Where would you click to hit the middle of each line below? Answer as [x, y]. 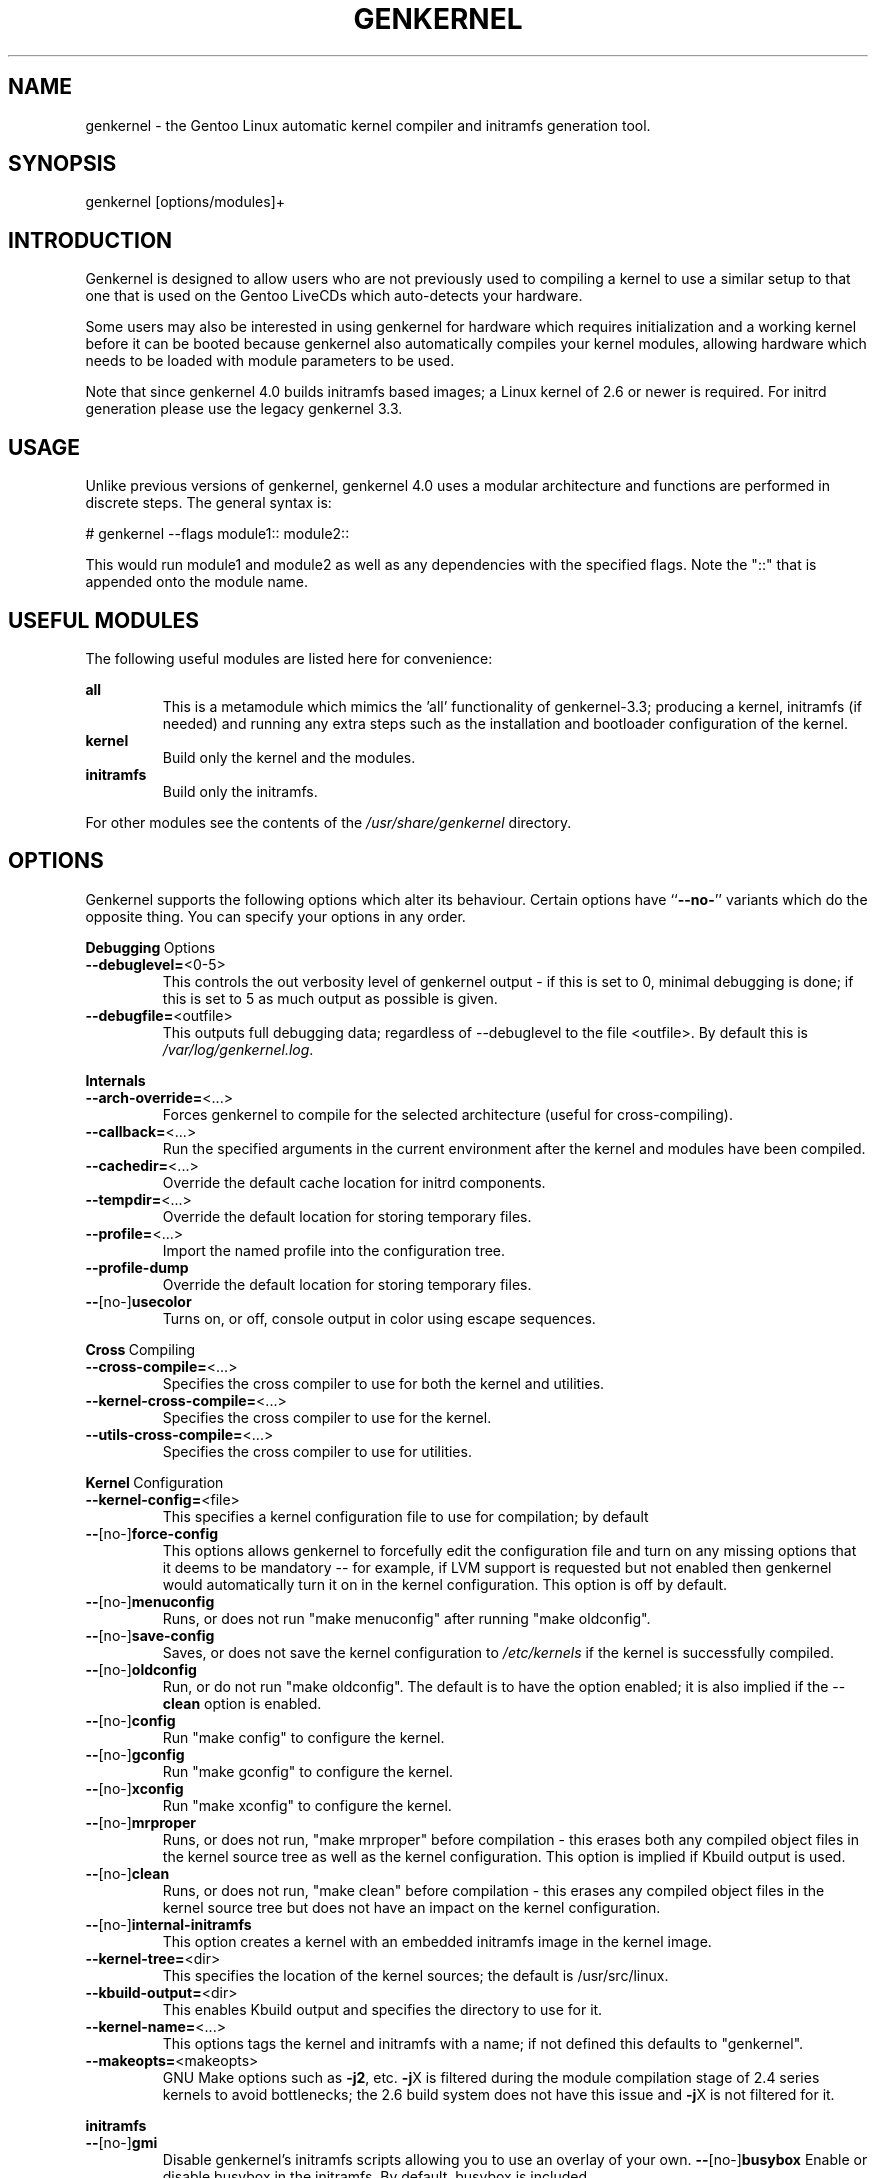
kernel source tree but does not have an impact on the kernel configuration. [411, 1907]
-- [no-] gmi [121, 2142]
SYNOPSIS [62, 164]
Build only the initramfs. [240, 791]
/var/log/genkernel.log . [238, 1049]
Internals [115, 1080]
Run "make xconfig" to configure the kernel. [307, 1805]
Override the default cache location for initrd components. [354, 1182]
